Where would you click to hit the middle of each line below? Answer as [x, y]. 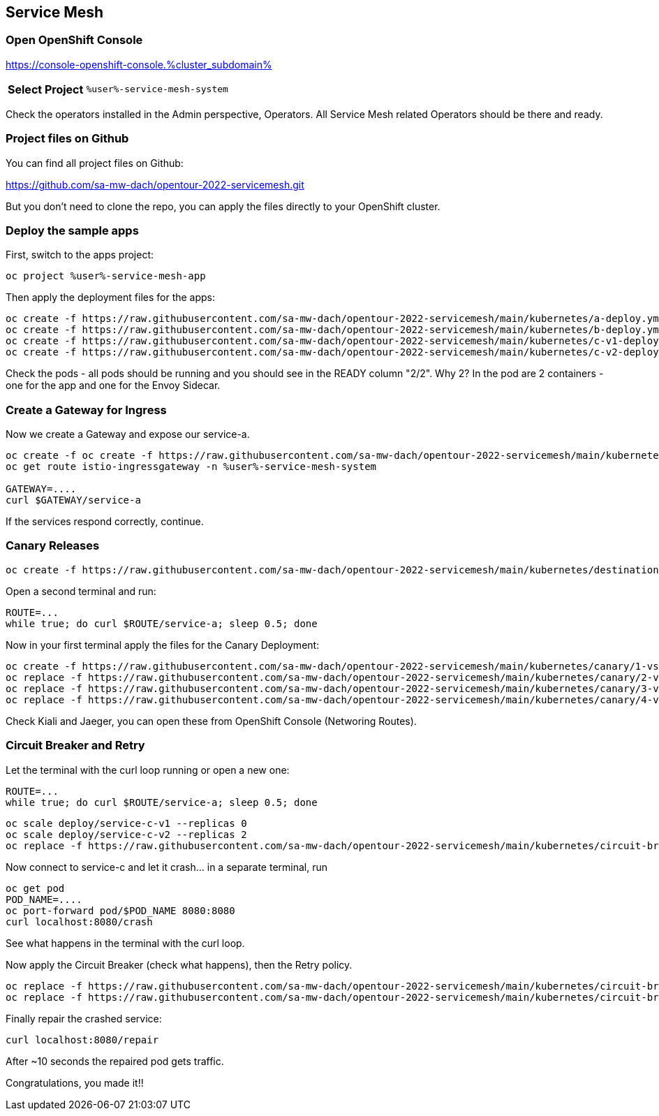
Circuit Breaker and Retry [75, 746]
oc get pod [35, 888]
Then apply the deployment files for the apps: [111, 298]
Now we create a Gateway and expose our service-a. [128, 434]
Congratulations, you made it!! [75, 1082]
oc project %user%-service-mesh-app [106, 276]
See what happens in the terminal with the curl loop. [125, 943]
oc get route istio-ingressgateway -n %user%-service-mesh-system [191, 467]
